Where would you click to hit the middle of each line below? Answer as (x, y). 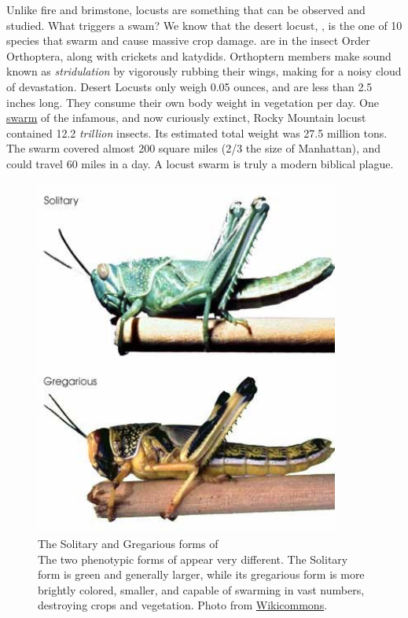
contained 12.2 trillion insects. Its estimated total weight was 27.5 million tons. (197, 132)
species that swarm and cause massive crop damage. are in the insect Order (188, 40)
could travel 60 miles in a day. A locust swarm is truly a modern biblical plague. (200, 163)
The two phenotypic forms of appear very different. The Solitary (193, 559)
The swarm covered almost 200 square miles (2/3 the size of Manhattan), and (194, 148)
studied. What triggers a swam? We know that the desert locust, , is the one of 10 (204, 25)
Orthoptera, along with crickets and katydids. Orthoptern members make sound (199, 55)
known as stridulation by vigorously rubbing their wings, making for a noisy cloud (204, 71)
